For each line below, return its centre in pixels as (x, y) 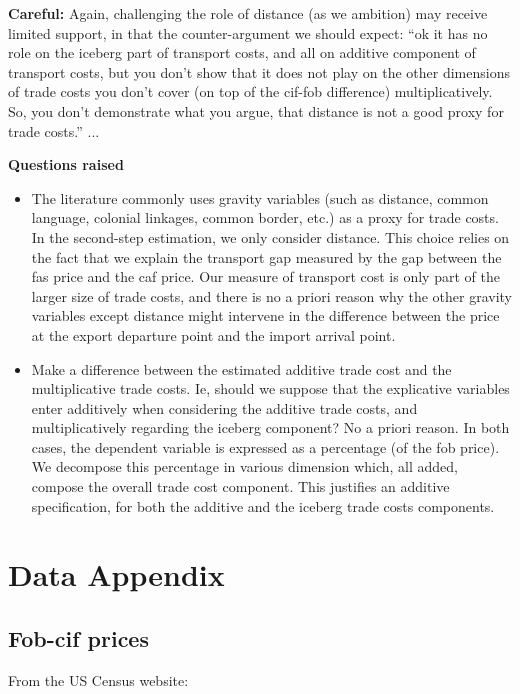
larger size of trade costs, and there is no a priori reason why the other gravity (272, 295)
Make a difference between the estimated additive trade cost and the (241, 368)
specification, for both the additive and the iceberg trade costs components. (263, 505)
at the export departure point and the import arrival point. (213, 334)
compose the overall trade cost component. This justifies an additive (240, 486)
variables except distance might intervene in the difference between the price (265, 315)
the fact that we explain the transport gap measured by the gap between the (266, 256)
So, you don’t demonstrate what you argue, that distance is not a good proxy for (256, 110)
